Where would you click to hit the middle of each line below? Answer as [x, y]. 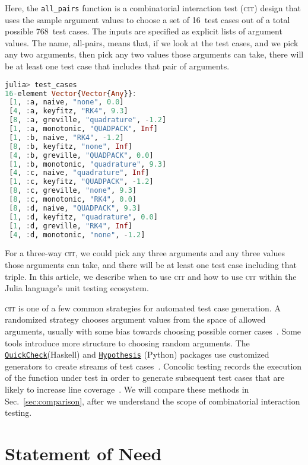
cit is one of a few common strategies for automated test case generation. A [143, 308]
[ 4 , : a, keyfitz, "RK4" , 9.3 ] [69, 111]
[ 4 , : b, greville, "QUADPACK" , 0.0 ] [81, 155]
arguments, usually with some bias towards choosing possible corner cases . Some [153, 331]
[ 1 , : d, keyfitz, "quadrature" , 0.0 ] [83, 217]
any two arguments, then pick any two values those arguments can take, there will [154, 54]
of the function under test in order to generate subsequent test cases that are [145, 378]
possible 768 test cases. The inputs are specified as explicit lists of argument [144, 31]
